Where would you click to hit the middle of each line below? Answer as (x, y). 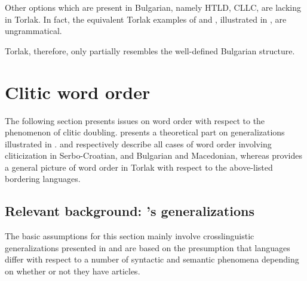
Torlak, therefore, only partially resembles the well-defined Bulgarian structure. (150, 50)
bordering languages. (43, 179)
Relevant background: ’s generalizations (130, 211)
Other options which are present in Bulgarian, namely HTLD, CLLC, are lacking (153, 7)
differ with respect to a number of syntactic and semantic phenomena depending (152, 259)
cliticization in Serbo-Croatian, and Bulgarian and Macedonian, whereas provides (153, 155)
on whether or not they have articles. (73, 271)
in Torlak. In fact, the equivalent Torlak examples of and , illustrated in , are (146, 19)
